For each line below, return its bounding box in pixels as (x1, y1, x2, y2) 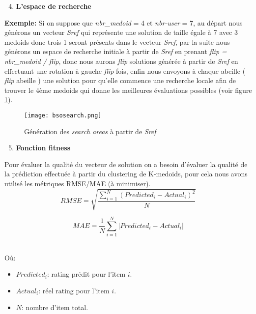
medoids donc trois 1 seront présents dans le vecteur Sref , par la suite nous (4, 36, 230, 47)
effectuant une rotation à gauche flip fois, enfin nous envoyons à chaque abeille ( (4, 65, 246, 76)
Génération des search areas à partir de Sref (24, 126, 156, 136)
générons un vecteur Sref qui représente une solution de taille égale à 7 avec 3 (4, 27, 238, 37)
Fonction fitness (16, 143, 71, 153)
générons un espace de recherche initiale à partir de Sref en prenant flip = (4, 46, 227, 57)
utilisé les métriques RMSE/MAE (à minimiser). (4, 178, 151, 188)
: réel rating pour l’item (38, 285, 110, 296)
